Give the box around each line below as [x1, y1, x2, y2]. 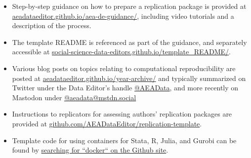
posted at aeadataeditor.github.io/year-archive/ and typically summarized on [12, 73, 246, 83]
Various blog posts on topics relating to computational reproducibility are [12, 63, 236, 73]
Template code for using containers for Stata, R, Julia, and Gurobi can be [12, 135, 237, 145]
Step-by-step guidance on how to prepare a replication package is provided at [12, 1, 247, 11]
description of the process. [12, 20, 91, 31]
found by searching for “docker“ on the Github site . [12, 145, 168, 155]
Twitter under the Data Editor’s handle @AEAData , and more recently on [12, 82, 239, 93]
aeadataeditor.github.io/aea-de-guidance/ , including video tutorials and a [12, 10, 234, 21]
